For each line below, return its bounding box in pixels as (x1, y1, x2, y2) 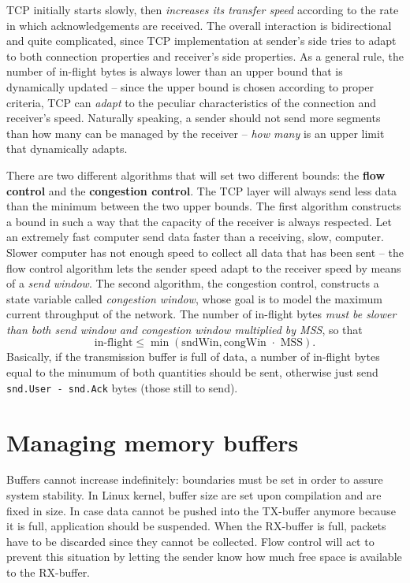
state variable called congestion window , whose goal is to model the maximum (6, 290, 382, 306)
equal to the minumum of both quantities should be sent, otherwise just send (6, 364, 378, 381)
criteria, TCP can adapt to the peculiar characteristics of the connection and (6, 94, 376, 110)
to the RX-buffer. (6, 564, 91, 580)
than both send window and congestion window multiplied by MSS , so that (6, 321, 363, 337)
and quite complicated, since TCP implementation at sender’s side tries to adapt (6, 32, 397, 49)
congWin (223, 337, 266, 349)
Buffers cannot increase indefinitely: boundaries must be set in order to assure (6, 471, 383, 488)
